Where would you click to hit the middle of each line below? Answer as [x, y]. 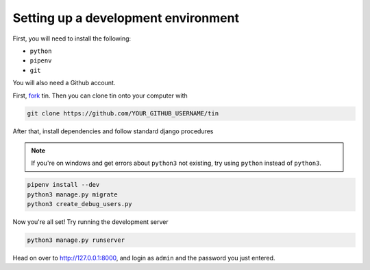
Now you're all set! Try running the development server [90, 222]
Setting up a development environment [126, 18]
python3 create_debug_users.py [80, 204]
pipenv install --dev [63, 185]
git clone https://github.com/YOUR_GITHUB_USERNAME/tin [123, 114]
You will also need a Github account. [64, 83]
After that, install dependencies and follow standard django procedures [113, 131]
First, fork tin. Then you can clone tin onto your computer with [100, 95]
